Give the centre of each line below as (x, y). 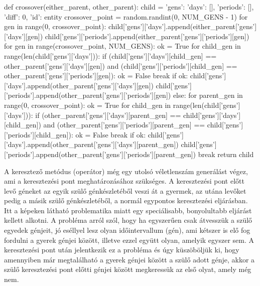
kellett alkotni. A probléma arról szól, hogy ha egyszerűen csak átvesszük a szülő (128, 220)
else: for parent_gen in (208, 95)
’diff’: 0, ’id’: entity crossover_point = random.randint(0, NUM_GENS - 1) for (126, 16)
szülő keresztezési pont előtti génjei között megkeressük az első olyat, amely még (128, 269)
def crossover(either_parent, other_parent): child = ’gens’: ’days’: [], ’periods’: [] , (129, 7)
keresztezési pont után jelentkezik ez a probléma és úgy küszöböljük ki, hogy (122, 250)
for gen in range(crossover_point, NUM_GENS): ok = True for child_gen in (122, 46)
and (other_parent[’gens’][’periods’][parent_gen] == (124, 125)
